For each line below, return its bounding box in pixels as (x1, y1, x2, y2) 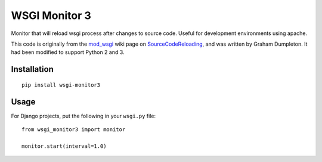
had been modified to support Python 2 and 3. (11, 49, 125, 56)
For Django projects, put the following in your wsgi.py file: (11, 112, 156, 119)
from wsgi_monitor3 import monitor (21, 126, 126, 133)
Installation (11, 64, 54, 74)
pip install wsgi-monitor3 (21, 81, 101, 88)
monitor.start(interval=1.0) (21, 142, 107, 150)
